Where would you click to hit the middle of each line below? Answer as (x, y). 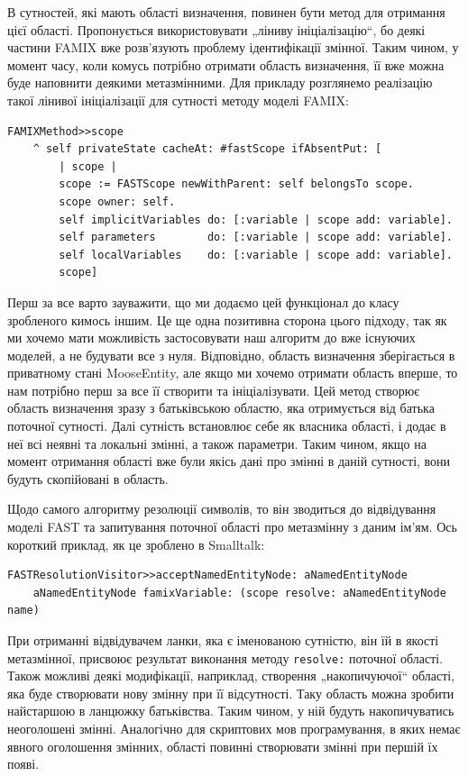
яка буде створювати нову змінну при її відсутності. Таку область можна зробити (231, 693)
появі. (23, 764)
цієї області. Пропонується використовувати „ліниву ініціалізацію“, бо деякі (216, 29)
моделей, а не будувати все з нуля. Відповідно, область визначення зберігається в (231, 355)
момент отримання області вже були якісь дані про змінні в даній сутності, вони (229, 461)
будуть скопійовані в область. (88, 478)
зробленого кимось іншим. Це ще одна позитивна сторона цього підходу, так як (227, 320)
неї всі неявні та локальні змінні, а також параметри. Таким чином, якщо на (217, 443)
